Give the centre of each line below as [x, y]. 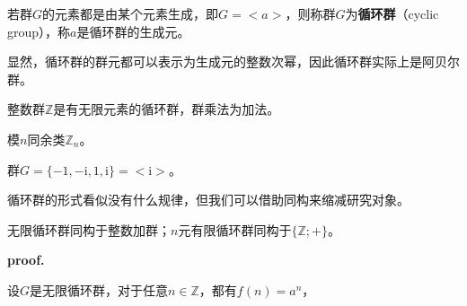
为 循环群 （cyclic [392, 13]
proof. [26, 260]
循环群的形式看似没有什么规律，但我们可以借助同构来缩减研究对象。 [208, 200]
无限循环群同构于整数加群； [89, 229]
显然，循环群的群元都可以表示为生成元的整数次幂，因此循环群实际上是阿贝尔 [233, 61]
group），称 [39, 31]
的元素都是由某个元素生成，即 [131, 13]
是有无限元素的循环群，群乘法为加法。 [167, 109]
